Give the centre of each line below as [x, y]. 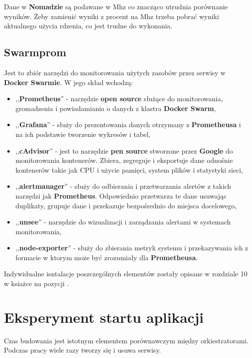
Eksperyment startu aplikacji [104, 317]
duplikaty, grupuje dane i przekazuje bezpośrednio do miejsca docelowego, [126, 205]
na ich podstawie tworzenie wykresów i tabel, [83, 134]
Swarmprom [35, 52]
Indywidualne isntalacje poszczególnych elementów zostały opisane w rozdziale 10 [126, 274]
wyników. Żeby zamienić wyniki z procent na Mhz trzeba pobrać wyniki [112, 16]
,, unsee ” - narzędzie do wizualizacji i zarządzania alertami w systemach [123, 222]
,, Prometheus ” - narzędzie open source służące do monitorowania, [119, 99]
